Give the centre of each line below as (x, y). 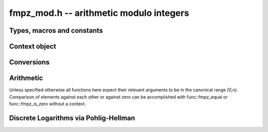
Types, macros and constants (56, 31)
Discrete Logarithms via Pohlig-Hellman (72, 118)
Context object (33, 46)
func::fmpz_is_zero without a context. (48, 104)
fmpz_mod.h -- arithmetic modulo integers (99, 13)
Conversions (29, 62)
